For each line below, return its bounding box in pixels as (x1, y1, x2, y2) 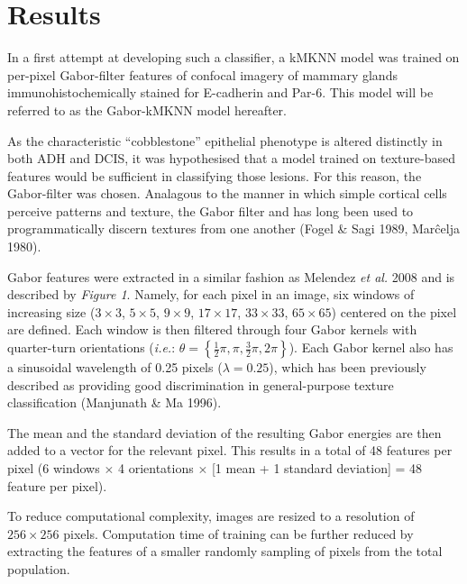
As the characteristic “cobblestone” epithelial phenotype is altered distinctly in (7, 131, 443, 150)
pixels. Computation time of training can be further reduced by (63, 524, 414, 543)
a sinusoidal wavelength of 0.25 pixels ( (7, 358, 223, 377)
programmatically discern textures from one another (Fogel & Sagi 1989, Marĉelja (7, 219, 460, 238)
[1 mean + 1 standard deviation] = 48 (211, 459, 423, 477)
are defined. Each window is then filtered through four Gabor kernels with (7, 320, 417, 339)
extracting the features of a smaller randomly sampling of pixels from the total (7, 542, 443, 561)
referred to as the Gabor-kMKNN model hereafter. (7, 100, 287, 119)
